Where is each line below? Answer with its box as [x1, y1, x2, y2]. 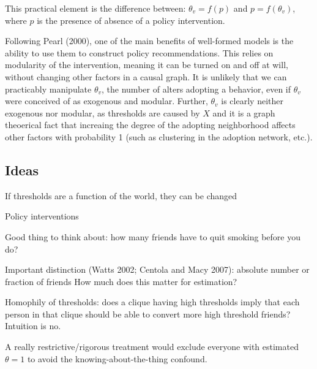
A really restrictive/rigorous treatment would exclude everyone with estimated [5, 340, 299, 353]
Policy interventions [5, 210, 79, 223]
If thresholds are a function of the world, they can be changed [5, 189, 237, 202]
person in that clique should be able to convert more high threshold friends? [5, 307, 291, 320]
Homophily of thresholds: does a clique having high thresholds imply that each [5, 295, 300, 308]
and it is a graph [212, 106, 275, 119]
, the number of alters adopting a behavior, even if [102, 82, 291, 95]
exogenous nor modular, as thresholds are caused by [5, 106, 200, 119]
